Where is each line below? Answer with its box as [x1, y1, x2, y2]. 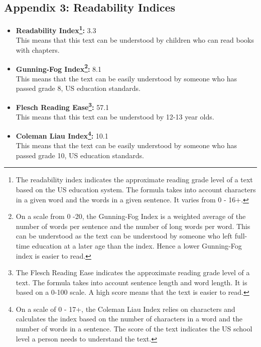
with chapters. [16, 45, 60, 55]
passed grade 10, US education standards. [16, 150, 144, 160]
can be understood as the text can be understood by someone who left [16, 230, 233, 241]
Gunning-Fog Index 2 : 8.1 [16, 62, 101, 74]
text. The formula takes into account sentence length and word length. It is [16, 277, 247, 287]
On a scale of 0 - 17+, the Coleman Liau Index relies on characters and [16, 303, 235, 314]
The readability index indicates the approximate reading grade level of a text [16, 174, 253, 185]
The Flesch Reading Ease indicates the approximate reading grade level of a [16, 267, 250, 278]
